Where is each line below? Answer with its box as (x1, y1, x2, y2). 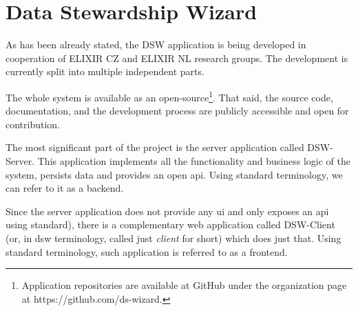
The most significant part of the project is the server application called (6, 140, 304, 154)
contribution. (6, 117, 61, 131)
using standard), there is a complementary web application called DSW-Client (6, 217, 335, 232)
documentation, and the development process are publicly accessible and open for (6, 103, 349, 118)
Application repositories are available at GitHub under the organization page (21, 278, 347, 292)
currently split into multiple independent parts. (6, 64, 204, 79)
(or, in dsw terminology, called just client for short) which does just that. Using (6, 230, 341, 245)
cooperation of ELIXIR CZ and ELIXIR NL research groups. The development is (6, 50, 348, 65)
